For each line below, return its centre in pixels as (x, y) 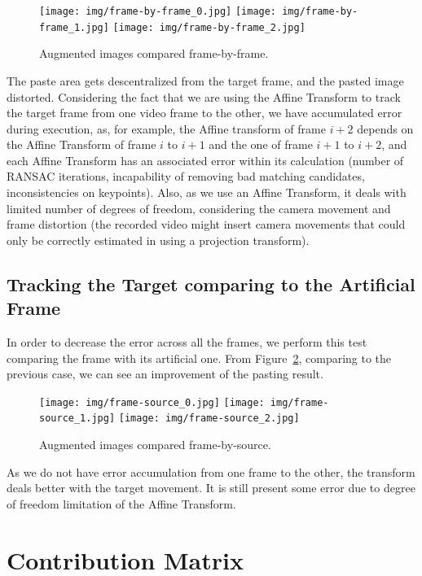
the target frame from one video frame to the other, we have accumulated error (204, 113)
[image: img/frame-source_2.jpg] (209, 419)
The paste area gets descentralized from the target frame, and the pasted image (205, 80)
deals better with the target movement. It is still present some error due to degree (211, 488)
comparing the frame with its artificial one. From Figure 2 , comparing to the (199, 358)
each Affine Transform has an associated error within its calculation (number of (205, 160)
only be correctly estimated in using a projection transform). (158, 240)
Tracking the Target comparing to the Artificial (211, 284)
